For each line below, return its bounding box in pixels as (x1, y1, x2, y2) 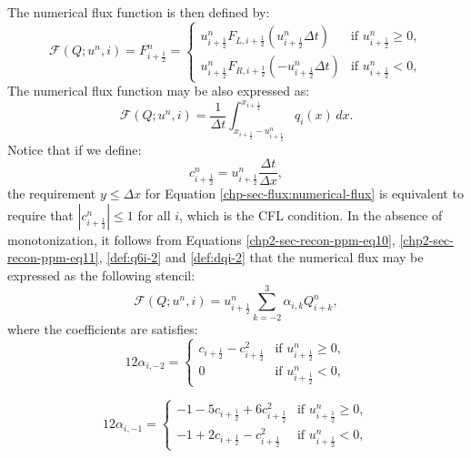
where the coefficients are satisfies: (7, 319, 198, 338)
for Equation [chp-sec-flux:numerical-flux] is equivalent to (145, 184, 464, 203)
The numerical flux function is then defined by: (7, 3, 270, 21)
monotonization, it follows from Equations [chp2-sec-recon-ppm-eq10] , (7, 229, 396, 249)
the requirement (7, 184, 96, 203)
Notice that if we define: (7, 139, 142, 158)
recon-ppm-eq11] (7, 248, 99, 267)
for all (137, 205, 171, 224)
